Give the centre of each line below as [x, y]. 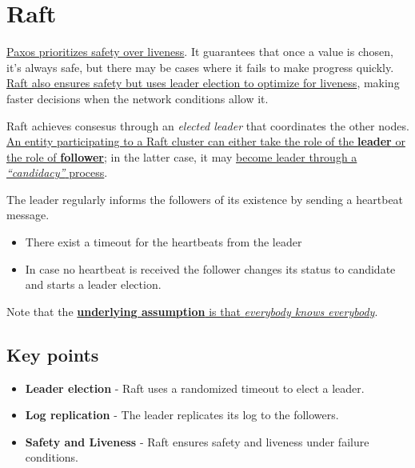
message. [28, 215]
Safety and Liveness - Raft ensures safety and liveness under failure [197, 441]
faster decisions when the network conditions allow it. [138, 98]
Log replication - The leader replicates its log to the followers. [182, 415]
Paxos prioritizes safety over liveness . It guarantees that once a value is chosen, [200, 52]
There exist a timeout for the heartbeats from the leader [164, 242]
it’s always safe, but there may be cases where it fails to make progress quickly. [200, 67]
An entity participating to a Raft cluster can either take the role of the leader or [206, 141]
